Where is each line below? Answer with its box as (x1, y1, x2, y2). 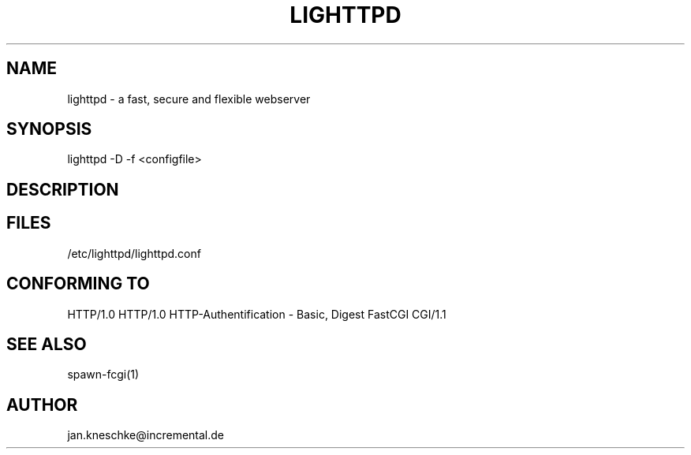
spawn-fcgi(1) (67, 367, 140, 382)
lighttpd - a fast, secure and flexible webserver (67, 91, 311, 106)
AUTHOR (6, 394, 78, 415)
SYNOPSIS (6, 119, 92, 140)
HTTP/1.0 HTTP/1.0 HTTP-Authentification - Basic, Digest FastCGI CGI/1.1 (67, 307, 446, 321)
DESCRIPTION (6, 179, 119, 200)
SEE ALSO (6, 334, 87, 354)
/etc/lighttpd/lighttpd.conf (67, 246, 201, 260)
